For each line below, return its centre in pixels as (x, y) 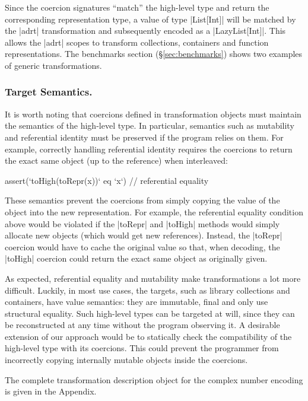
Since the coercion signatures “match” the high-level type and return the (137, 7)
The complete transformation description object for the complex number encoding (154, 379)
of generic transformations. (53, 65)
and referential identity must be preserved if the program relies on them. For (144, 137)
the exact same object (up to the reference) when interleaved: (116, 160)
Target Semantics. (49, 92)
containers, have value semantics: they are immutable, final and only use (136, 302)
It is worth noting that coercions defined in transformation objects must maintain (153, 114)
